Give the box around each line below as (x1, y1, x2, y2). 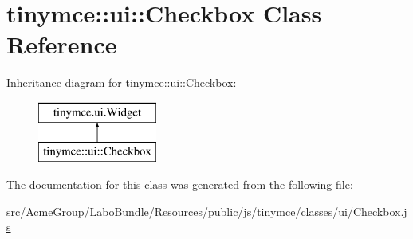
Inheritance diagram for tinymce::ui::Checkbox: (6, 74, 237, 91)
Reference (6, 28, 117, 61)
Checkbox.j (352, 202, 407, 219)
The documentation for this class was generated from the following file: (6, 176, 353, 193)
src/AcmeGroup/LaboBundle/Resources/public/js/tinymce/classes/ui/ (6, 202, 353, 219)
